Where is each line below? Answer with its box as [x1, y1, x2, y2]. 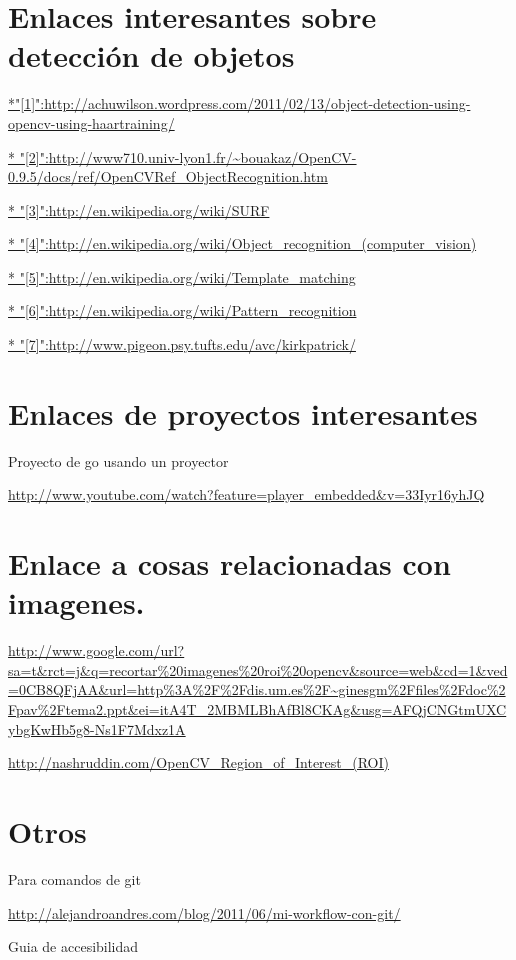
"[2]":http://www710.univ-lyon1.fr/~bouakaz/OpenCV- [19, 146, 357, 167]
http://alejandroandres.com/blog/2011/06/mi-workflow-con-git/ [8, 902, 401, 923]
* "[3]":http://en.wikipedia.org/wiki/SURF [8, 199, 270, 220]
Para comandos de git [8, 868, 141, 889]
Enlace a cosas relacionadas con [8, 543, 451, 584]
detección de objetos [8, 35, 295, 76]
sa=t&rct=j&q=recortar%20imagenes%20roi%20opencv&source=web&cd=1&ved [8, 659, 508, 680]
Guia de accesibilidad [8, 936, 139, 957]
